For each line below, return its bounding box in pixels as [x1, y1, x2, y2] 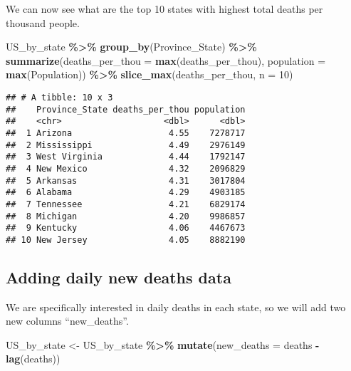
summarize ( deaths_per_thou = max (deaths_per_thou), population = [6, 53, 326, 68]
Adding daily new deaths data [6, 266, 231, 288]
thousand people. [6, 15, 80, 30]
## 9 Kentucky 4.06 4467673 [6, 223, 246, 234]
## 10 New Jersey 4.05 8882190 [6, 234, 246, 245]
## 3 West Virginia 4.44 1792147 [6, 152, 246, 162]
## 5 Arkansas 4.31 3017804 [6, 175, 246, 186]
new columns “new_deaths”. [6, 313, 129, 328]
